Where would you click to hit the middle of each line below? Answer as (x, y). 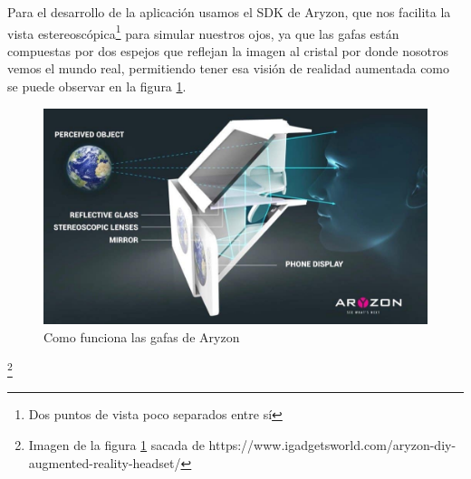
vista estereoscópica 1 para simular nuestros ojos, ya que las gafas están (203, 32)
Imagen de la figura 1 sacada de (116, 444)
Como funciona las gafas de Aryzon (142, 336)
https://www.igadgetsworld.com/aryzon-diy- (332, 444)
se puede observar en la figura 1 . (97, 86)
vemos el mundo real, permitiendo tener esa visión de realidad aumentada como (229, 68)
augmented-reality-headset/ (105, 462)
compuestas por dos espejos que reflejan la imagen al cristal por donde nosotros (228, 50)
